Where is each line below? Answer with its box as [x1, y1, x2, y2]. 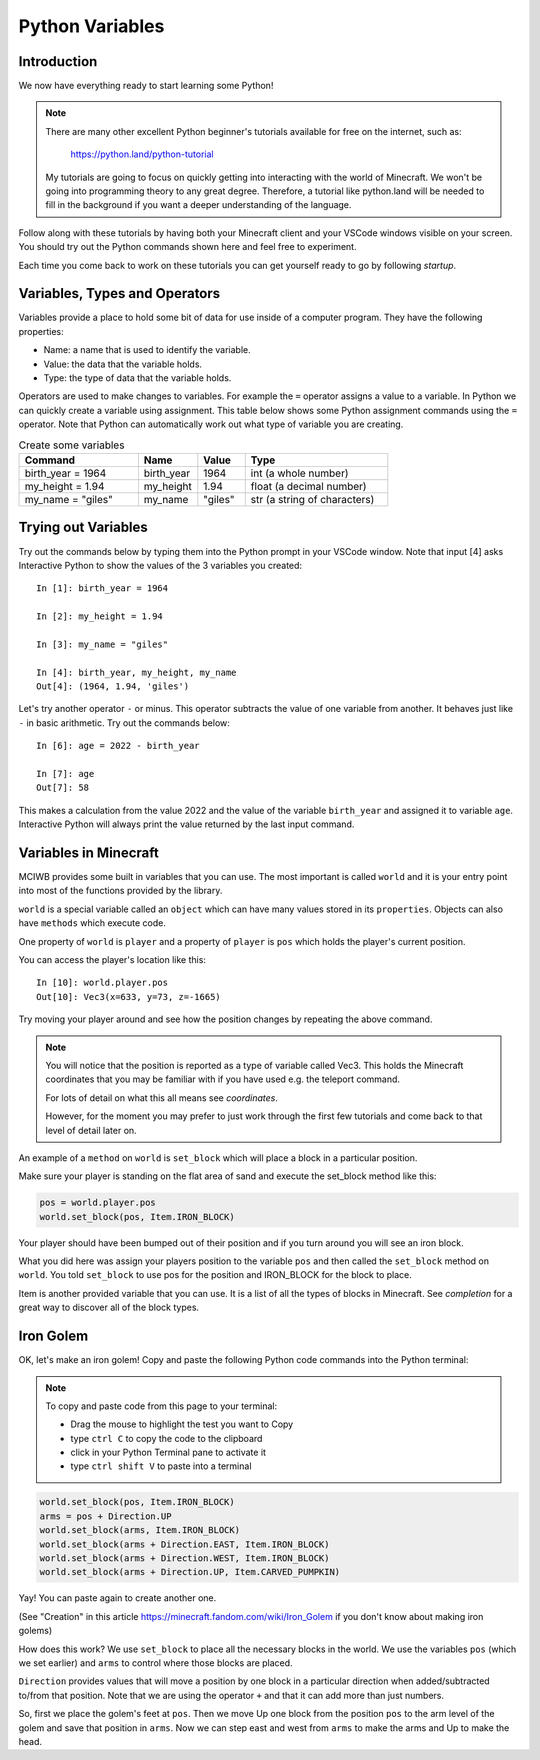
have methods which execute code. [18, 917, 167, 929]
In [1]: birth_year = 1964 [36, 583, 169, 594]
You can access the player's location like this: [18, 954, 207, 965]
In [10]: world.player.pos [36, 977, 169, 989]
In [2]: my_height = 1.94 [36, 611, 164, 622]
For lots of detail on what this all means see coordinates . [45, 1091, 279, 1104]
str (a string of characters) [250, 492, 375, 506]
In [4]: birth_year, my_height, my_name [36, 666, 237, 678]
